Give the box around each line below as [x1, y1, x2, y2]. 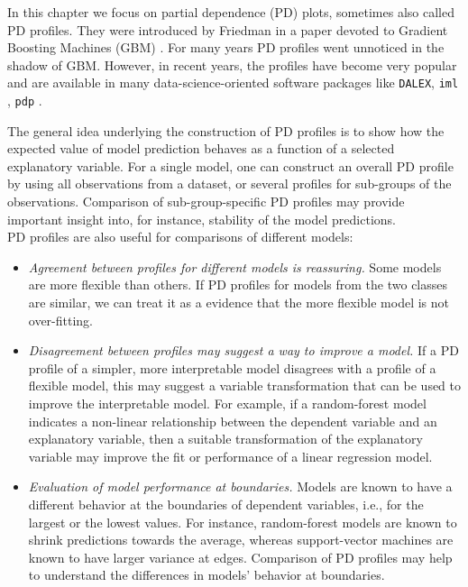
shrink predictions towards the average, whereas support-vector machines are [28, 530, 454, 549]
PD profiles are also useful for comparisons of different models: [7, 227, 353, 246]
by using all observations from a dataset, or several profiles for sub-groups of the [7, 174, 452, 193]
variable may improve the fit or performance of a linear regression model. [28, 446, 433, 465]
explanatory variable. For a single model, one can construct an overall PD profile [7, 156, 454, 175]
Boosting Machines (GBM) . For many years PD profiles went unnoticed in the [7, 38, 445, 57]
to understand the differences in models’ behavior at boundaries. [28, 565, 385, 584]
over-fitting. [28, 310, 94, 329]
